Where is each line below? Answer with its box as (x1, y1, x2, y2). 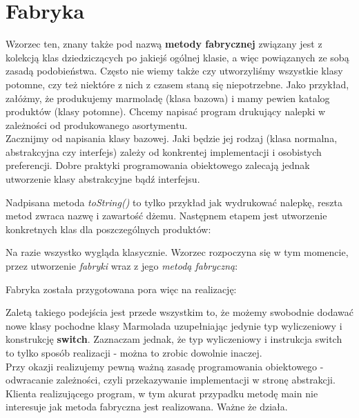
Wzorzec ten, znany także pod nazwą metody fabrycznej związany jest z (6, 37, 322, 51)
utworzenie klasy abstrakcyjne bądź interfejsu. (6, 172, 200, 186)
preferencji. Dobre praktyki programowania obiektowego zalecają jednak (6, 158, 310, 172)
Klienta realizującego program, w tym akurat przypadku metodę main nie (6, 386, 318, 400)
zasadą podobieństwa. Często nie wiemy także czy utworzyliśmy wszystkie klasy (6, 63, 343, 78)
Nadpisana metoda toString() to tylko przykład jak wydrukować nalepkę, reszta (6, 195, 343, 209)
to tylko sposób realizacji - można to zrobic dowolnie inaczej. (6, 346, 262, 359)
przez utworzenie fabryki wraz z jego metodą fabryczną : (6, 259, 238, 273)
